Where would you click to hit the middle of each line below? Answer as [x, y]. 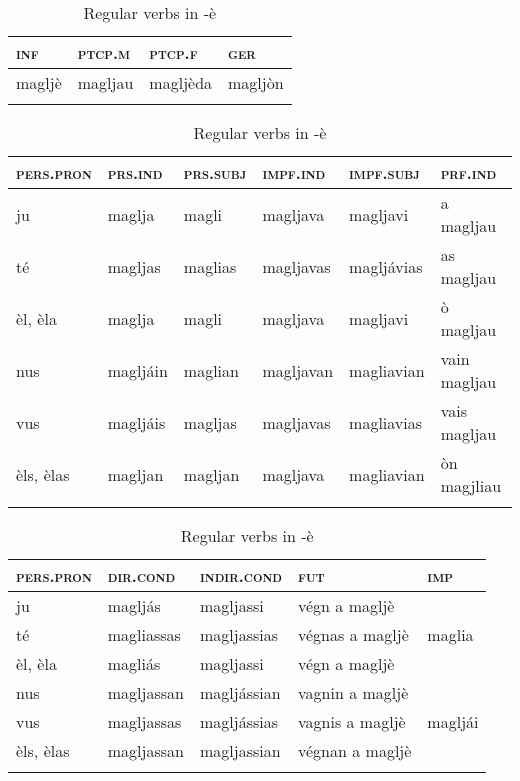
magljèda [181, 82]
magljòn [256, 82]
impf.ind [294, 172]
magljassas [144, 721]
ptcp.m [104, 52]
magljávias [386, 266]
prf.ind [468, 172]
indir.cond [241, 575]
